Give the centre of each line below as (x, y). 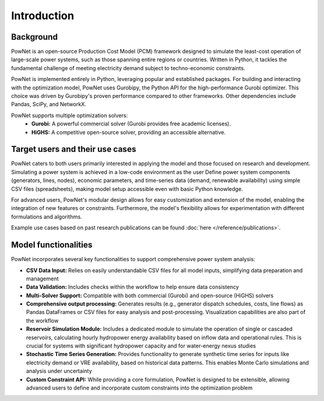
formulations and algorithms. (46, 217)
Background (34, 37)
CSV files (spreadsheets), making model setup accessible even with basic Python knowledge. (127, 188)
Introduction (43, 16)
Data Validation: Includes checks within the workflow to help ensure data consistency (133, 287)
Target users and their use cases (73, 149)
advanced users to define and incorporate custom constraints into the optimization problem (139, 388)
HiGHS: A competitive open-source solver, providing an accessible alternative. (129, 132)
